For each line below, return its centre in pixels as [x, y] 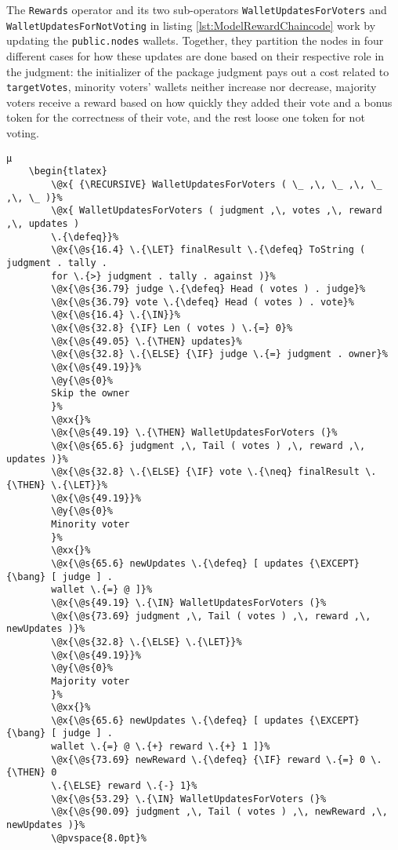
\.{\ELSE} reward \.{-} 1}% [124, 786]
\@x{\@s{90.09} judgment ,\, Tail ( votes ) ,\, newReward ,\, [219, 812]
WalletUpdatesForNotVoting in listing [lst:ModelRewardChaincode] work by [191, 25]
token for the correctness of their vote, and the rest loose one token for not [186, 117]
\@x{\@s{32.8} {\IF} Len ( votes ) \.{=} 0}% [172, 328]
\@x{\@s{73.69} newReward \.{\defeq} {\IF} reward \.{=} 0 [208, 759]
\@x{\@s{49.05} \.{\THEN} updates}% [147, 341]
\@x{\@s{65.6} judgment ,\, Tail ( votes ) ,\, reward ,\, [208, 446]
